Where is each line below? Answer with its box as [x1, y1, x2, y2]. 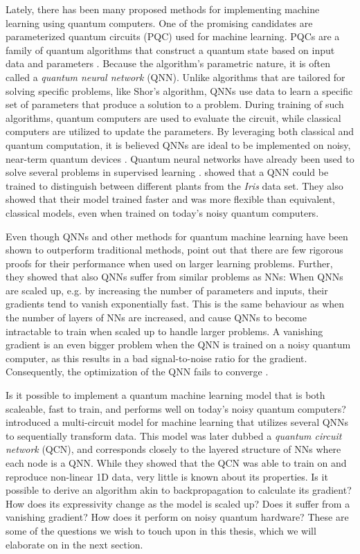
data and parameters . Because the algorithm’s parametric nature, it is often [6, 56, 330, 71]
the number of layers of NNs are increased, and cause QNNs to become [6, 310, 307, 325]
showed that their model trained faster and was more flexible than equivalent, [6, 192, 335, 206]
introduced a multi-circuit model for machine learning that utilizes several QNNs [6, 415, 349, 429]
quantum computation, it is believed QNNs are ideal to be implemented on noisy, [6, 137, 351, 152]
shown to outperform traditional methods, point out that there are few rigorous [6, 242, 343, 257]
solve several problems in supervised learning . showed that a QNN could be [6, 165, 329, 179]
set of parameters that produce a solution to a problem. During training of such [6, 97, 344, 111]
